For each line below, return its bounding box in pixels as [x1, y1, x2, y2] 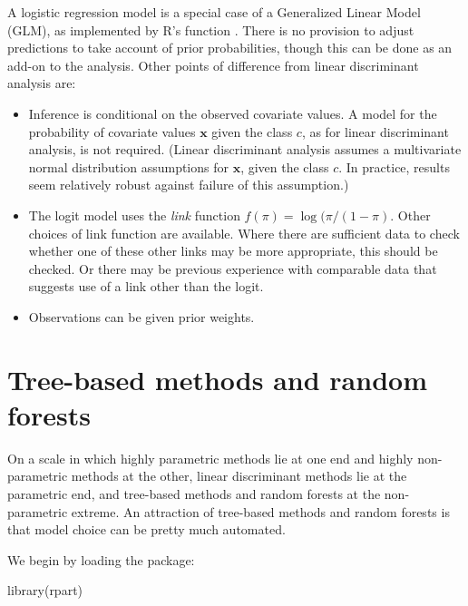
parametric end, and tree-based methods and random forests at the [7, 484, 381, 503]
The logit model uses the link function [28, 205, 240, 224]
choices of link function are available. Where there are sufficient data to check [28, 223, 460, 242]
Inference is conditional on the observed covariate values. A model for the [28, 103, 437, 122]
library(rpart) [7, 581, 83, 600]
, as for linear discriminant [301, 122, 449, 141]
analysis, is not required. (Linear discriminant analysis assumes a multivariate [28, 140, 462, 159]
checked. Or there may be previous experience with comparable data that [28, 259, 437, 278]
